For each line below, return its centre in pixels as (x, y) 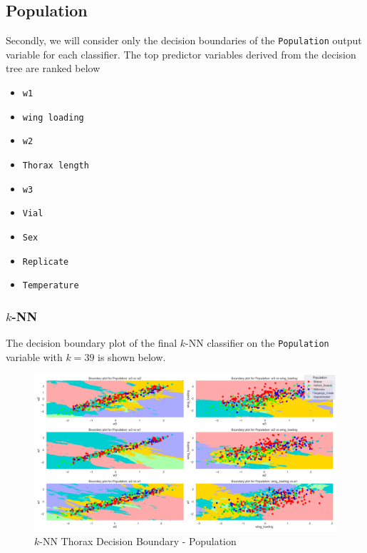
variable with (34, 356)
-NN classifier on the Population (257, 343)
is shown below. (132, 356)
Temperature (51, 286)
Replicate (46, 262)
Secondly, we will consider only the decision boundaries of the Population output (184, 40)
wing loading (53, 117)
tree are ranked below (53, 68)
